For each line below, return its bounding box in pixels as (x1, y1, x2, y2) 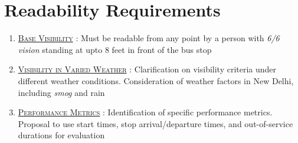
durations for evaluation (18, 129, 105, 141)
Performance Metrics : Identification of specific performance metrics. (18, 106, 273, 118)
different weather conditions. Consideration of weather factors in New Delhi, (18, 74, 294, 87)
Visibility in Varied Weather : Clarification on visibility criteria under (18, 63, 277, 75)
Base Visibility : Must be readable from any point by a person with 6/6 (18, 32, 280, 44)
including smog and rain (18, 86, 105, 98)
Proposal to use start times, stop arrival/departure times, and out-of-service (18, 117, 293, 129)
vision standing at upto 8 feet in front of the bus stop (18, 43, 212, 55)
